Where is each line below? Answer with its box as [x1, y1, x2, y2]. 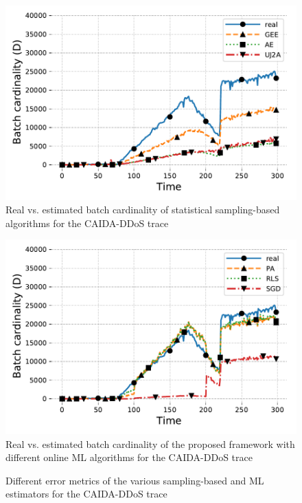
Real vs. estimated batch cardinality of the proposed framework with [5, 436, 295, 451]
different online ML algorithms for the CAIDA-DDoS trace [5, 450, 253, 464]
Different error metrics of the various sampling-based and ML [5, 473, 264, 487]
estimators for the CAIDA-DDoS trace [5, 486, 167, 501]
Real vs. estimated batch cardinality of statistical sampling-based [5, 202, 280, 217]
